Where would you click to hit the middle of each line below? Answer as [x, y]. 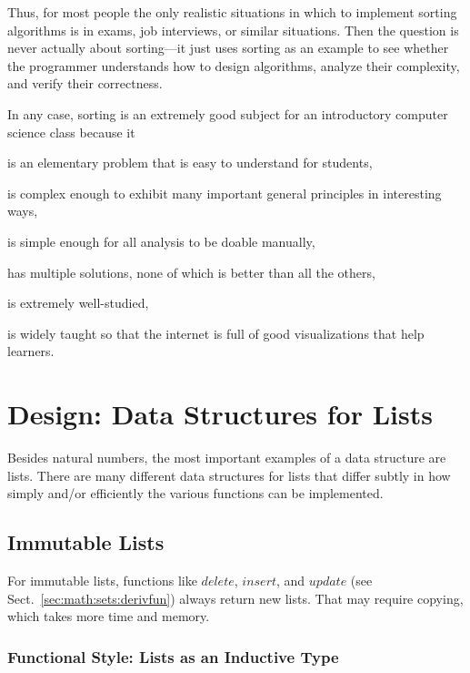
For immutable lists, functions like [102, 581]
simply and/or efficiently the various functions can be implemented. [195, 493]
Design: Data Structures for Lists [220, 414]
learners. [31, 351]
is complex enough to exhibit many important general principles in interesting [225, 193]
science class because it [71, 132]
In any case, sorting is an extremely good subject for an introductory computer [228, 113]
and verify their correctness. [85, 83]
